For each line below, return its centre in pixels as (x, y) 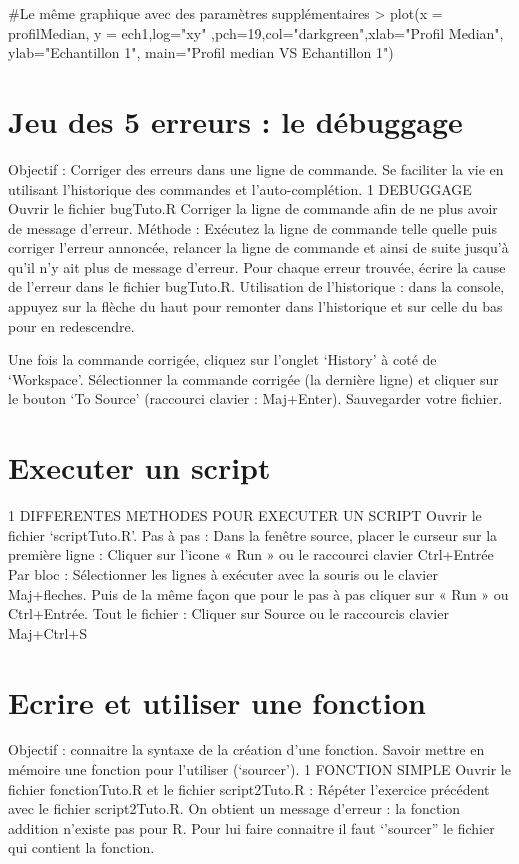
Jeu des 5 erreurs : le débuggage (235, 120)
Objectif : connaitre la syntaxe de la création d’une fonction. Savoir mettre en (246, 749)
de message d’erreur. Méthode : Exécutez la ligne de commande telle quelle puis (252, 227)
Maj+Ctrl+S (48, 632)
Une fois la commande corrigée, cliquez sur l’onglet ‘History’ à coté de (222, 359)
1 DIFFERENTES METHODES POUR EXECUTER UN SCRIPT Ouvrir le (245, 515)
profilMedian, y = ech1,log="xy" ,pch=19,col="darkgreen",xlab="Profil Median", (256, 32)
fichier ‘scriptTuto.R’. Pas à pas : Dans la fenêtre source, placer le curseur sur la (253, 534)
